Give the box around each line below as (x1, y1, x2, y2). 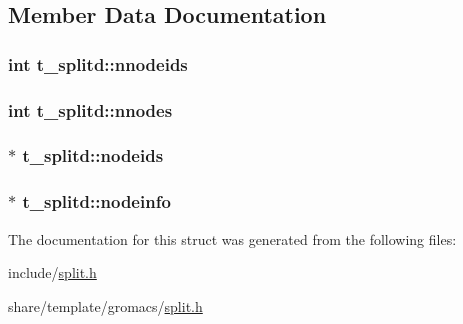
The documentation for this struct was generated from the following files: (8, 228, 457, 249)
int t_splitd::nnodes (8, 97, 173, 122)
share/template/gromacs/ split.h (8, 295, 203, 316)
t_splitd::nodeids (22, 143, 164, 168)
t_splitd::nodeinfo (22, 189, 171, 214)
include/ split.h (8, 262, 97, 283)
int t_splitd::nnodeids (8, 51, 188, 76)
